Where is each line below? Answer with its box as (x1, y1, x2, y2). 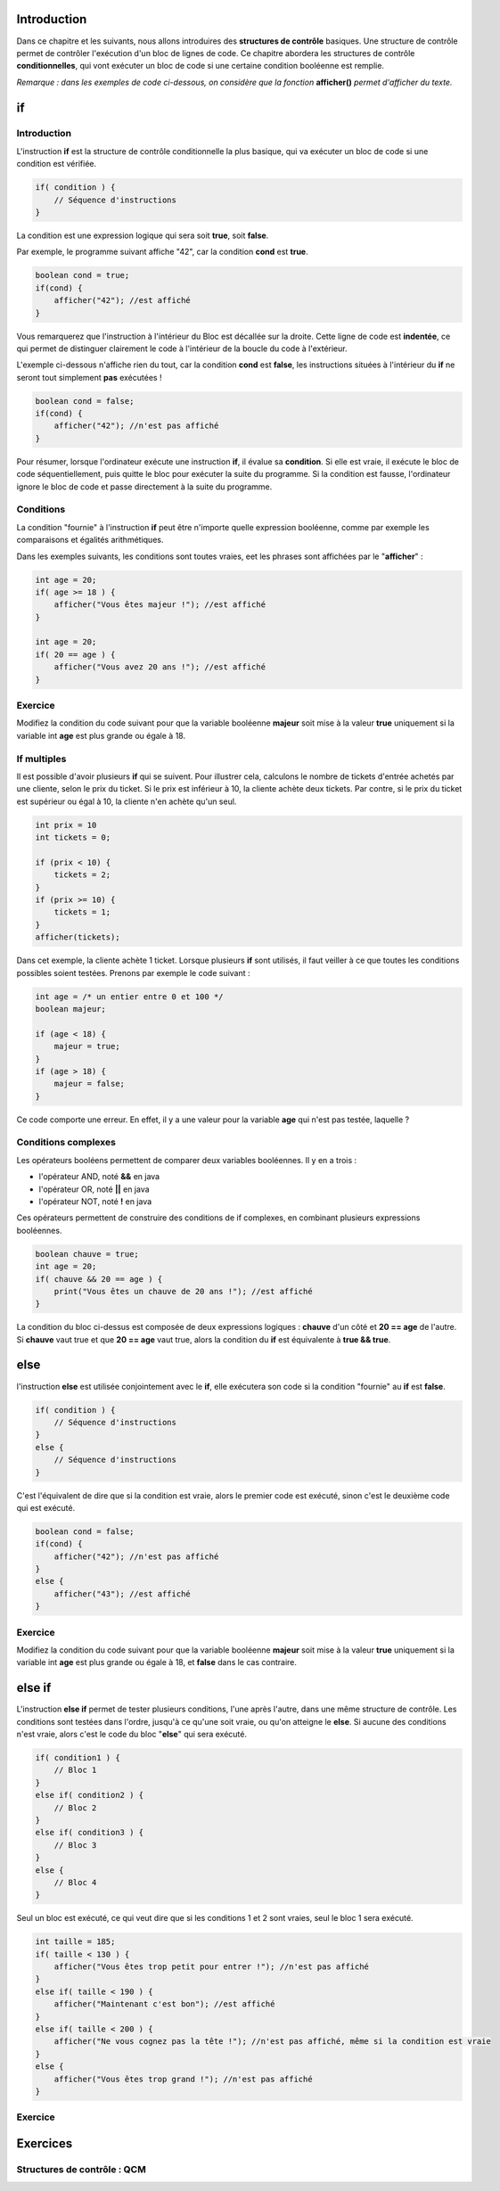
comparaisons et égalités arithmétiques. (16, 535, 164, 546)
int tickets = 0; (35, 833, 111, 842)
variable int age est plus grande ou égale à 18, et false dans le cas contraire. (16, 1657, 298, 1668)
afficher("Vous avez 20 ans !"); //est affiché (53, 662, 266, 672)
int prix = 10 (35, 820, 97, 830)
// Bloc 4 (53, 1877, 97, 1887)
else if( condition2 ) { (35, 1790, 144, 1801)
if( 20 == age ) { (35, 649, 116, 660)
